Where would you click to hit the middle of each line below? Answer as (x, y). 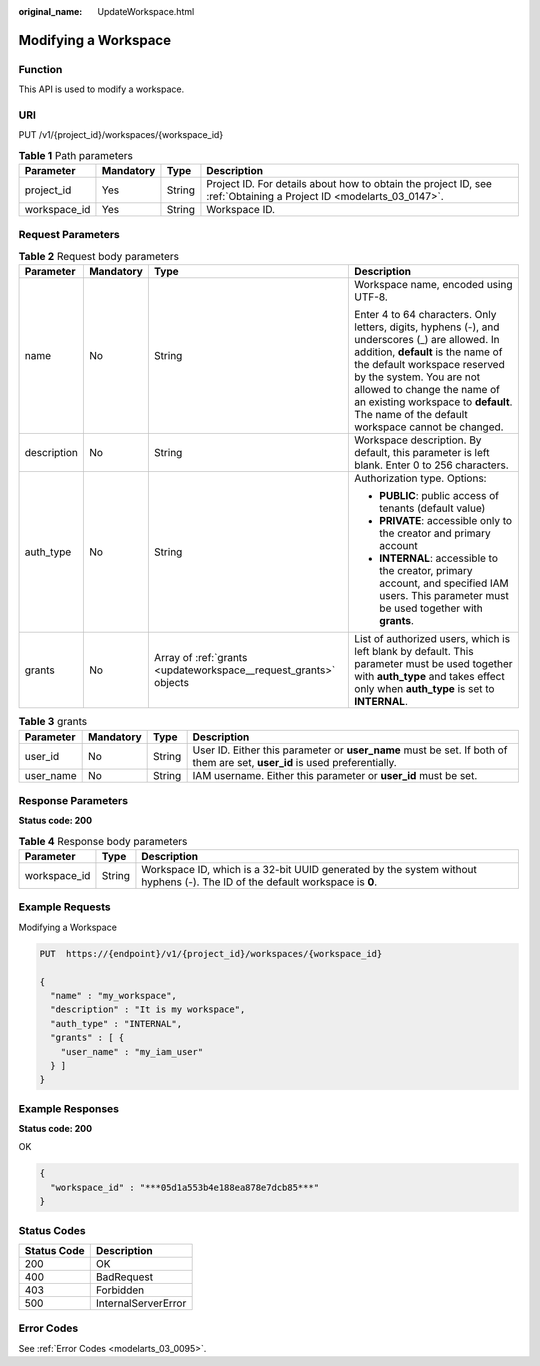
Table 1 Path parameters (76, 155)
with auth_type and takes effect (429, 677)
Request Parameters (69, 235)
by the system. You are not (417, 377)
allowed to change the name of (427, 390)
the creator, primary (426, 571)
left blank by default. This (414, 652)
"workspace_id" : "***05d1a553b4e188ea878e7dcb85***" (185, 1187)
